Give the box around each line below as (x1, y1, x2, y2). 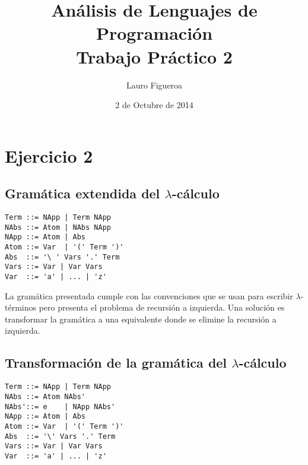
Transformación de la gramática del (5, 353, 227, 372)
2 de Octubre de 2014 (115, 99, 193, 111)
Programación (96, 21, 213, 45)
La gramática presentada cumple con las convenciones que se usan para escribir (5, 289, 293, 302)
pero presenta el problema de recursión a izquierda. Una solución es (39, 301, 285, 314)
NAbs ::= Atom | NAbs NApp (5, 223, 111, 232)
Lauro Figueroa (126, 78, 183, 91)
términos (5, 301, 37, 314)
